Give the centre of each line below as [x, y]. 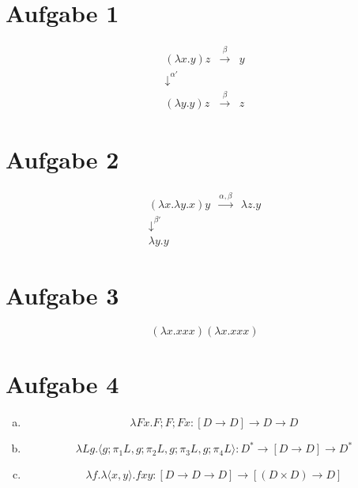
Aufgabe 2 [62, 159]
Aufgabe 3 [62, 295]
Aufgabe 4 [62, 384]
